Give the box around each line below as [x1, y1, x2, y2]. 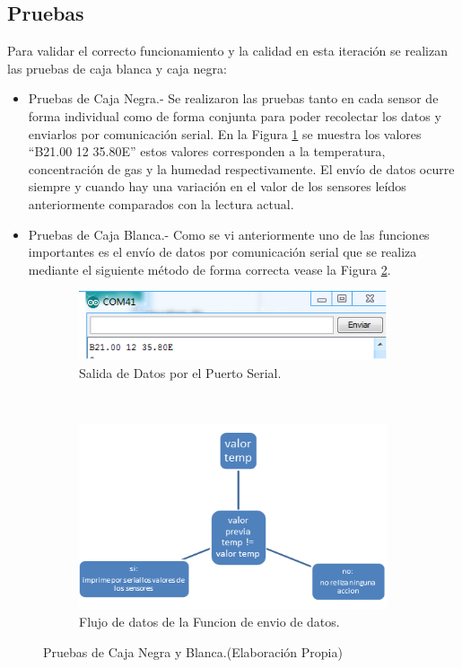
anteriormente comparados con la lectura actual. [28, 194, 294, 213]
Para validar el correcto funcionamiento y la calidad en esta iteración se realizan [7, 41, 448, 60]
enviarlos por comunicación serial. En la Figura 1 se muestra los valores [28, 124, 422, 143]
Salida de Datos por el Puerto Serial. [79, 363, 282, 382]
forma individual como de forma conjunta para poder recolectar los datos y [28, 106, 441, 125]
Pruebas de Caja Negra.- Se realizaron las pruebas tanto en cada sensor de [28, 89, 439, 108]
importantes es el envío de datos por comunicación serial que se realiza [28, 242, 417, 261]
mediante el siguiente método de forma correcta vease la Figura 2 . [28, 259, 391, 278]
